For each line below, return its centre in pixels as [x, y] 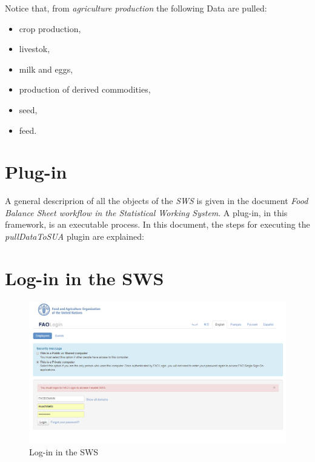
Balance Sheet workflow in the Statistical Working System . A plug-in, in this [146, 212]
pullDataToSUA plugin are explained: [75, 236]
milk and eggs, [46, 69]
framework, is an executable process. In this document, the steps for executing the [157, 224]
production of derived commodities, [85, 89]
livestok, [35, 49]
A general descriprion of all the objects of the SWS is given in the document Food [157, 201]
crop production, [50, 28]
